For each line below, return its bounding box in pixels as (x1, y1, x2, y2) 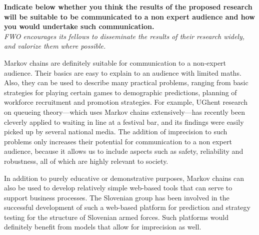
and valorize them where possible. (4, 41, 106, 51)
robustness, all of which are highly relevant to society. (4, 155, 168, 166)
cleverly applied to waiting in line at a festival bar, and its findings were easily (4, 116, 244, 127)
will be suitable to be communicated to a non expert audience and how (4, 11, 255, 22)
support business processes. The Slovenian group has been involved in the (4, 192, 229, 202)
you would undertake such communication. (4, 21, 154, 32)
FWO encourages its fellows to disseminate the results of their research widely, (4, 31, 245, 41)
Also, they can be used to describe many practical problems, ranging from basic (4, 77, 248, 88)
